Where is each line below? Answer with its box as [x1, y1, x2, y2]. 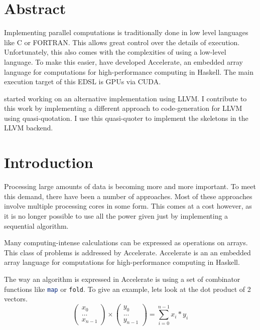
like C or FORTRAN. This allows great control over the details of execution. [4, 37, 240, 47]
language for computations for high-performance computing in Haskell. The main [4, 66, 253, 77]
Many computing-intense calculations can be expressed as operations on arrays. [4, 237, 248, 248]
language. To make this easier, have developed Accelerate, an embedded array [4, 56, 243, 67]
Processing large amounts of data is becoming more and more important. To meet [4, 181, 256, 192]
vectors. [4, 293, 28, 304]
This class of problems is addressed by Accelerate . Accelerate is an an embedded [4, 247, 251, 257]
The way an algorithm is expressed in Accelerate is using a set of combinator [4, 273, 240, 284]
